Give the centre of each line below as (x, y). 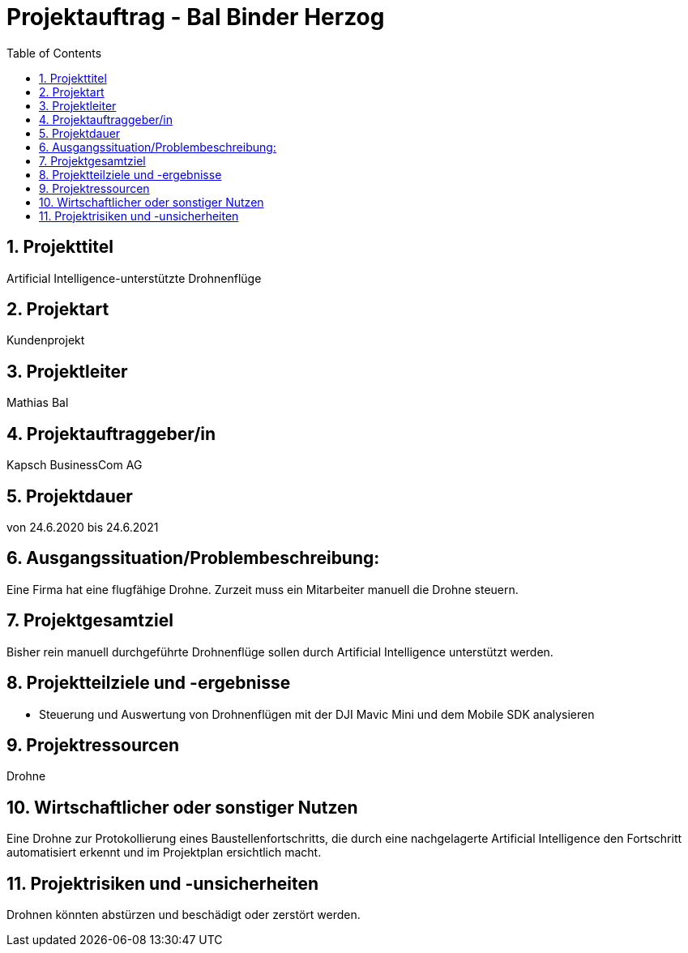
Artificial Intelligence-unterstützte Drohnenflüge (134, 278)
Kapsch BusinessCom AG (75, 465)
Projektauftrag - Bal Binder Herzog (196, 17)
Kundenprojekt (46, 340)
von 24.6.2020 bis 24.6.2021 (83, 527)
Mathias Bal (38, 403)
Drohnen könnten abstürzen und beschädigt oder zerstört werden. (184, 915)
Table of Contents (54, 53)
